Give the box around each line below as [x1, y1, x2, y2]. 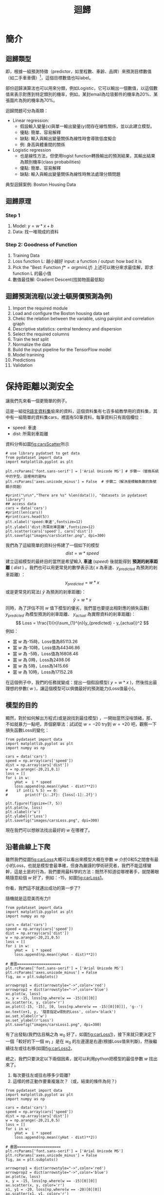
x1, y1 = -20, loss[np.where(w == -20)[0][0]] [5, 1187, 102, 1192]
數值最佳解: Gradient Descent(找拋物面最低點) [12, 276, 105, 282]
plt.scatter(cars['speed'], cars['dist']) [5, 529, 93, 534]
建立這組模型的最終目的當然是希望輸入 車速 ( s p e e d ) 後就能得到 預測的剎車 [5, 559, 154, 565]
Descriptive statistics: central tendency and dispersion [12, 326, 122, 332]
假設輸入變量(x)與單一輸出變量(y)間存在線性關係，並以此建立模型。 [19, 123, 155, 129]
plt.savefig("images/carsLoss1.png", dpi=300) [5, 1022, 102, 1027]
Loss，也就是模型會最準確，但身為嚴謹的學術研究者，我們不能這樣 [14, 862, 147, 868]
